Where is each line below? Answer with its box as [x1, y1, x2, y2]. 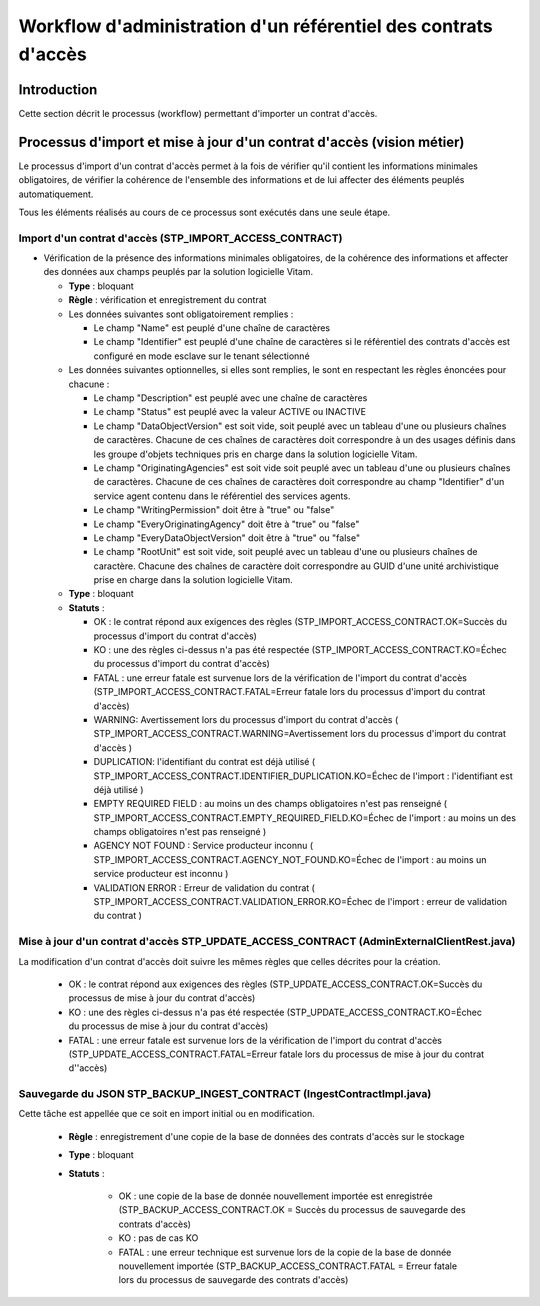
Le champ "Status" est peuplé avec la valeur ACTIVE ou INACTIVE [93, 406, 367, 418]
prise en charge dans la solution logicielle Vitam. [93, 574, 294, 586]
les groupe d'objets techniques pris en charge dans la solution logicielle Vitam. [93, 448, 418, 460]
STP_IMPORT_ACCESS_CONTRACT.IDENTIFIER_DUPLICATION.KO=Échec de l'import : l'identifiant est [93, 770, 514, 782]
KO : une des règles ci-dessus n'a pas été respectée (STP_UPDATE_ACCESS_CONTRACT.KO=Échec [68, 1006, 483, 1018]
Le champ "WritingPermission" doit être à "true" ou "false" [93, 504, 335, 516]
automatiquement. [18, 188, 94, 200]
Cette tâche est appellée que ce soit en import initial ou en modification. [18, 1108, 315, 1120]
